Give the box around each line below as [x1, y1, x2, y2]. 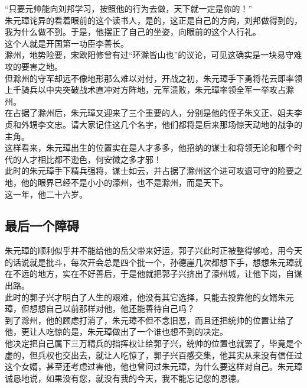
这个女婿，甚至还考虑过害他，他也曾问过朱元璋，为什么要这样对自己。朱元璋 [5, 360, 302, 373]
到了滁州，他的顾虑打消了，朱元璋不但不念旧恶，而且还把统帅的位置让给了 [5, 313, 294, 326]
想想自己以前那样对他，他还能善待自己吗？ [29, 302, 195, 315]
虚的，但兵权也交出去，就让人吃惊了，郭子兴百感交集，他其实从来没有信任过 [5, 348, 302, 361]
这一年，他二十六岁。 [5, 187, 87, 200]
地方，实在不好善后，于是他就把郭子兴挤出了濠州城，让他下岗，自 [37, 267, 294, 280]
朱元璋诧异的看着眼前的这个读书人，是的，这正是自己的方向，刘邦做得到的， [5, 14, 302, 26]
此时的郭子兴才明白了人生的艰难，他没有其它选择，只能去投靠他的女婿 [5, 290, 277, 303]
